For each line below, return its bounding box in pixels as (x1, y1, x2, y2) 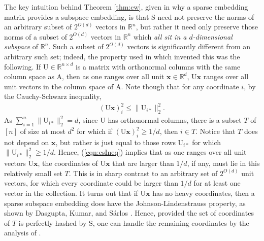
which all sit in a (133, 31, 187, 42)
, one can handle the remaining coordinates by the (92, 217, 249, 228)
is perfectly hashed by (18, 217, 87, 228)
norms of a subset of (4, 31, 67, 42)
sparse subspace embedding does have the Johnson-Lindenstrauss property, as (4, 197, 246, 208)
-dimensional (192, 31, 233, 42)
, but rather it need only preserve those (136, 21, 258, 32)
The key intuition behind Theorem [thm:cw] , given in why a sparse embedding (4, 2, 248, 12)
